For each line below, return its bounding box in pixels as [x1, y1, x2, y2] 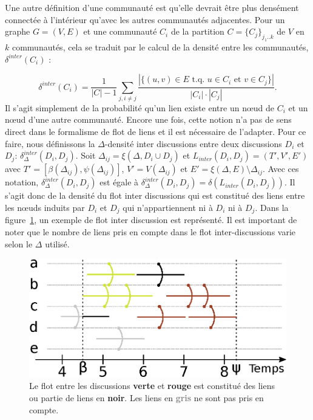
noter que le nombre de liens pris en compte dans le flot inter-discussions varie [5, 225, 296, 238]
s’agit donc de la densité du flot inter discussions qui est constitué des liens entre [5, 189, 305, 202]
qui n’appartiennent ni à [123, 201, 213, 213]
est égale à [99, 176, 139, 188]
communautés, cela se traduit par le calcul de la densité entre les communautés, [12, 40, 309, 53]
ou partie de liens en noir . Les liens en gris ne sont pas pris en [29, 391, 264, 404]
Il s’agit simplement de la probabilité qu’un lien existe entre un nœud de [5, 101, 275, 114]
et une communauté [83, 25, 157, 38]
